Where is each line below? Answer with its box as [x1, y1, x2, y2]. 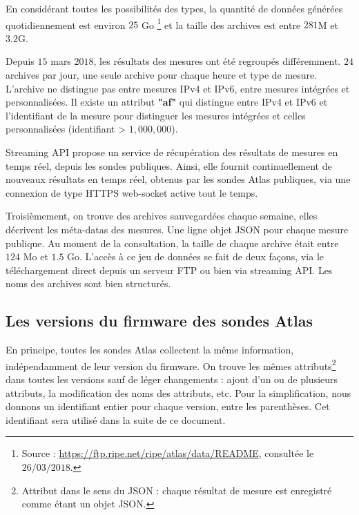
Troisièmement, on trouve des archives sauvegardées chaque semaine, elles [6, 208, 318, 223]
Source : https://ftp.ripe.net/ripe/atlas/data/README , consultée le [21, 446, 314, 460]
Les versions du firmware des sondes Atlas [6, 310, 313, 331]
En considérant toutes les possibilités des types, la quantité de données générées [6, 1, 343, 15]
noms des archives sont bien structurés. [6, 276, 171, 291]
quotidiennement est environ [6, 17, 126, 32]
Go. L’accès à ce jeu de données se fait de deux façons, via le [67, 249, 324, 264]
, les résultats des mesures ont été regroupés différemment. [93, 54, 341, 68]
